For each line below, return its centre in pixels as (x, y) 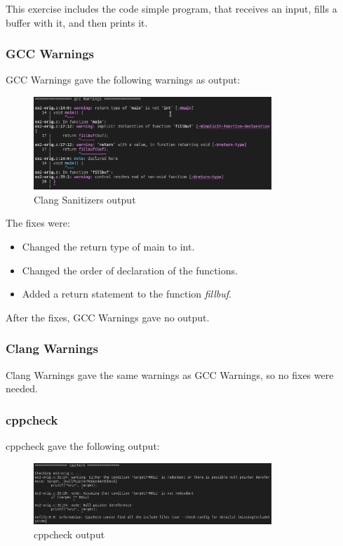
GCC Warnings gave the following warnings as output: (123, 80)
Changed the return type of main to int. (108, 246)
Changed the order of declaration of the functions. (130, 270)
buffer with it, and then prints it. (77, 22)
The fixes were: (38, 223)
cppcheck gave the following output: (83, 445)
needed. (22, 388)
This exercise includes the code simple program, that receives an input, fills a (171, 8)
